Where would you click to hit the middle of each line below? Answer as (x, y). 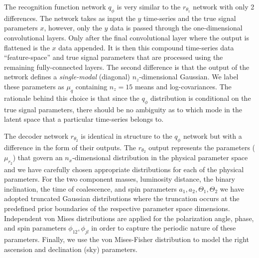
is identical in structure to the (127, 135)
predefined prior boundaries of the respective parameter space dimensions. (117, 208)
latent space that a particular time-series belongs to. (84, 119)
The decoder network (36, 135)
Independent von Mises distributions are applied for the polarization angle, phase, (129, 218)
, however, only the (73, 28)
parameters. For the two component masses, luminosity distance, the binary (120, 179)
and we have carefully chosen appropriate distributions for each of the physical (124, 169)
